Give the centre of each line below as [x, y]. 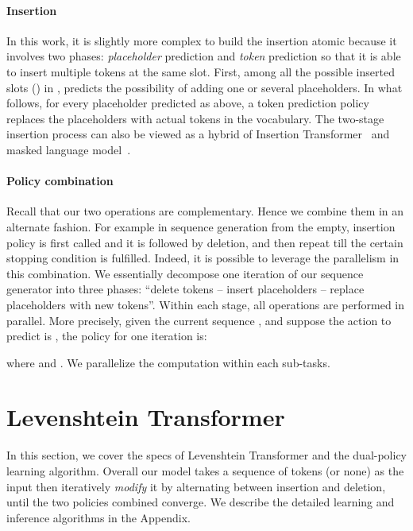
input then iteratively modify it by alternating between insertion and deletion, [196, 486]
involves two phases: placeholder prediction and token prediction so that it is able [204, 56]
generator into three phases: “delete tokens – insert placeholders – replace [185, 289]
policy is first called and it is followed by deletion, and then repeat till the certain [205, 242]
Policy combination [60, 181]
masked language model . [69, 149]
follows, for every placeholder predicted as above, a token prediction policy [188, 103]
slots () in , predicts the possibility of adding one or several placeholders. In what [205, 87]
